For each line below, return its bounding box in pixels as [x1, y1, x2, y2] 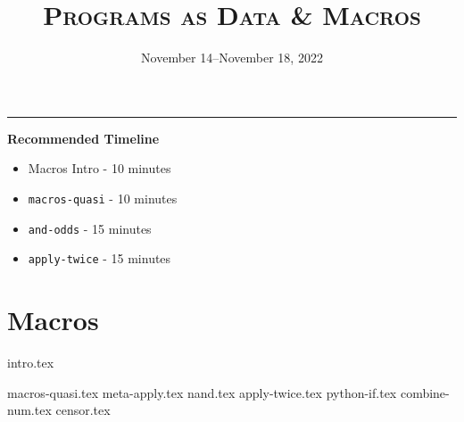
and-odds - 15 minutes [28, 219, 152, 237]
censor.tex [55, 401, 111, 419]
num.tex [7, 401, 52, 419]
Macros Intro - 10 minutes [28, 159, 171, 178]
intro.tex [7, 353, 54, 371]
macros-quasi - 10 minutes [28, 188, 178, 207]
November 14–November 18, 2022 [141, 48, 323, 67]
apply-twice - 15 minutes [28, 249, 171, 268]
